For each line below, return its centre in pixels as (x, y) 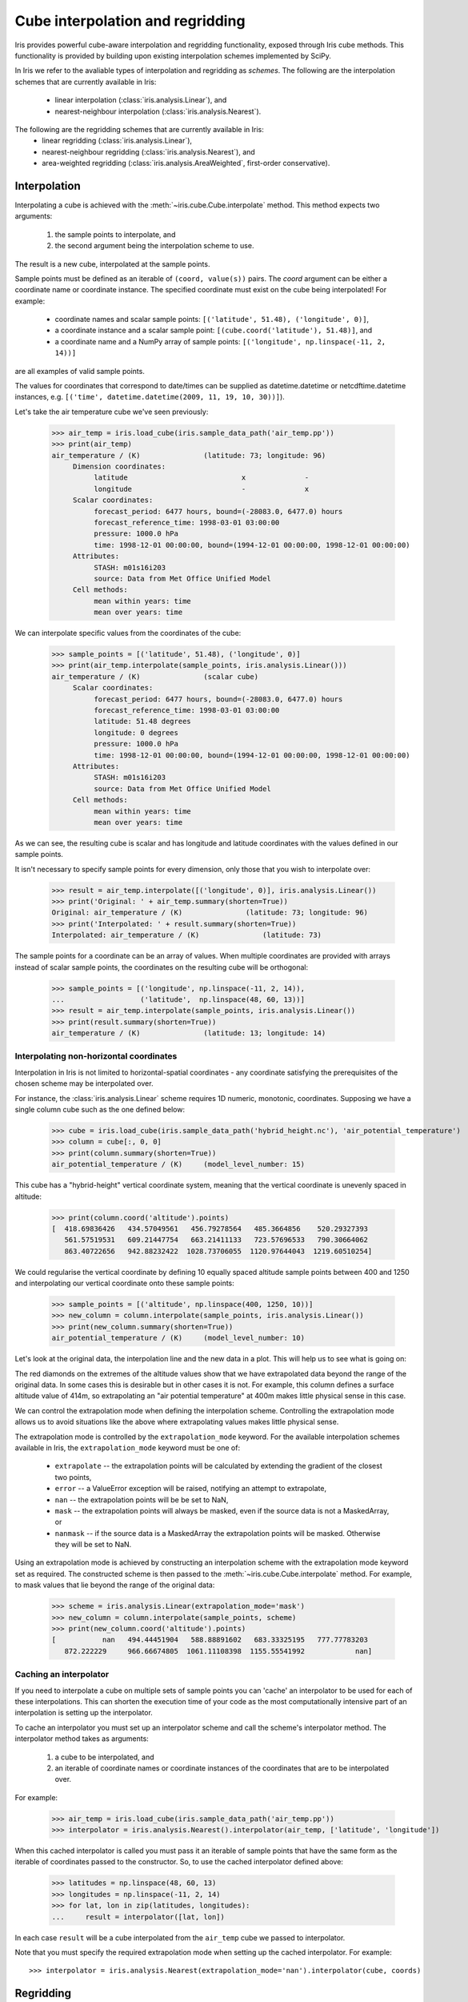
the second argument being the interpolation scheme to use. (154, 246)
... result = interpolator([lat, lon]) (138, 1917)
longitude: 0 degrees (136, 732)
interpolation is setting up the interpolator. (84, 1713)
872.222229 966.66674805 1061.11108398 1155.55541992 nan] (218, 1651)
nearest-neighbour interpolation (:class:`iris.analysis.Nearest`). (158, 111)
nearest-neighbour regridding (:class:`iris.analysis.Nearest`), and (148, 151)
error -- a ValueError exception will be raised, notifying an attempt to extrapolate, (191, 1489)
